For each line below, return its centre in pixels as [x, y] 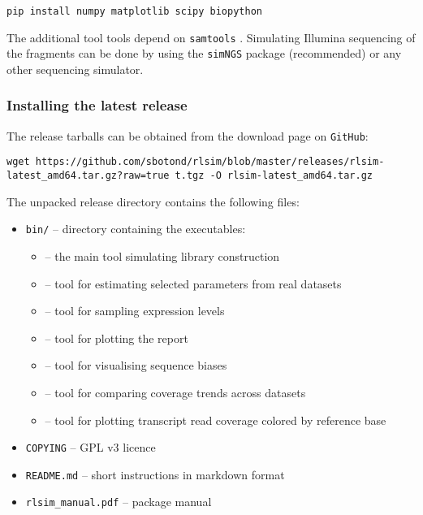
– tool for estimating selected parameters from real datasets [193, 283]
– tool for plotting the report [117, 338]
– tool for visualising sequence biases [136, 365]
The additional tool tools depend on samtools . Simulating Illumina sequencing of [211, 37]
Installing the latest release [97, 105]
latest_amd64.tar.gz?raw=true [88, 176]
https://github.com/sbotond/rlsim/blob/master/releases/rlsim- [210, 162]
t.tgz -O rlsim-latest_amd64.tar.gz [274, 176]
